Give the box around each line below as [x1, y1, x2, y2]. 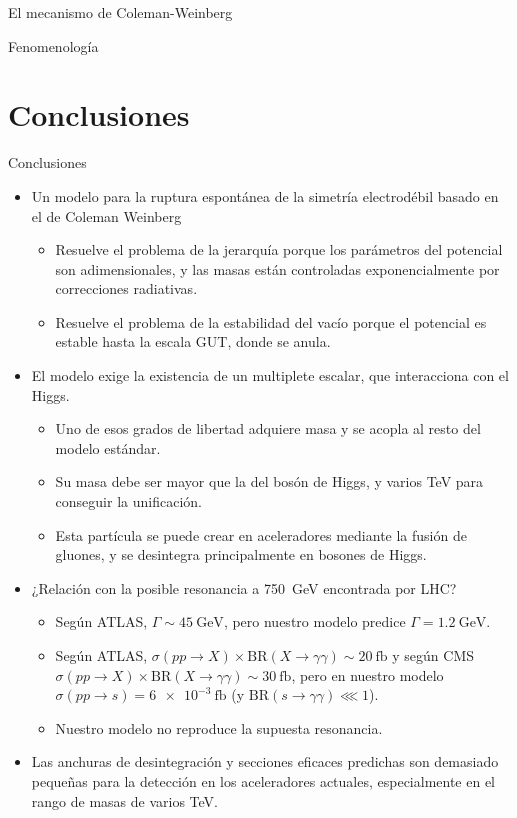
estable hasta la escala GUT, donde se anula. [55, 331, 331, 352]
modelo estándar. [55, 437, 161, 458]
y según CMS [392, 645, 475, 665]
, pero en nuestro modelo [291, 664, 444, 685]
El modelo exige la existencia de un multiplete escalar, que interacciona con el [31, 365, 509, 386]
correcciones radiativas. [55, 278, 198, 299]
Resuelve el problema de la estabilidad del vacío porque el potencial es [55, 311, 487, 332]
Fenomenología [8, 35, 99, 56]
